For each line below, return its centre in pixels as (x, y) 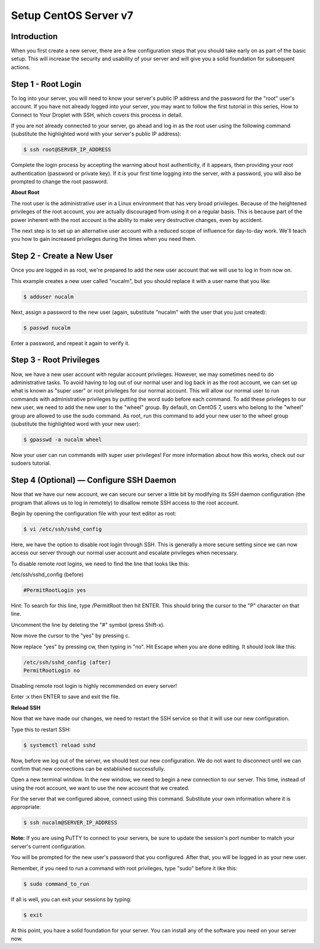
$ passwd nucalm (47, 328)
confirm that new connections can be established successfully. (88, 768)
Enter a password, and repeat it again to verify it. (71, 343)
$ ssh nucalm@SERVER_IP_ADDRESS (71, 823)
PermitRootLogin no (52, 670)
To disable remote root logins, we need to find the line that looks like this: (100, 564)
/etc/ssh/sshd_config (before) (47, 575)
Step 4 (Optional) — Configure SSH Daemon (94, 480)
